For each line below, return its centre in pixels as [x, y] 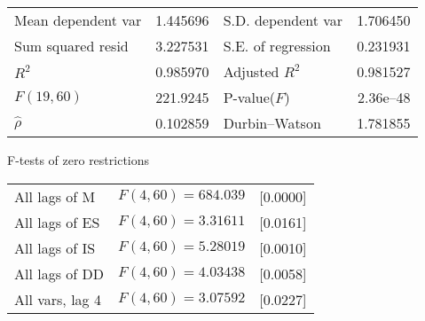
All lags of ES [57, 222]
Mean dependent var [78, 20]
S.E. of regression [277, 46]
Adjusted [251, 71]
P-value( [249, 97]
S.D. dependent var [283, 20]
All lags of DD [59, 273]
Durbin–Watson [272, 123]
